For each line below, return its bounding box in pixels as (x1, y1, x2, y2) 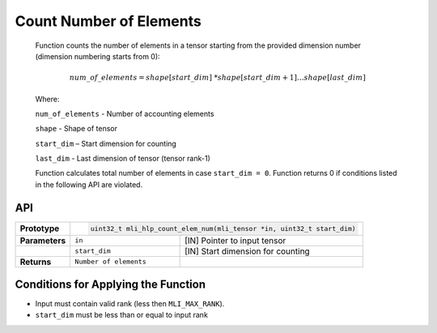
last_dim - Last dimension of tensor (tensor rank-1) (35, 154, 210, 164)
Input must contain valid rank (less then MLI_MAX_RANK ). (35, 299, 225, 309)
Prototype (19, 223, 60, 234)
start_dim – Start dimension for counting (35, 139, 177, 148)
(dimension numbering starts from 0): (35, 51, 161, 61)
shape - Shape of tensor (35, 124, 117, 134)
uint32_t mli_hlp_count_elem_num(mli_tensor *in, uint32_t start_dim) (90, 224, 356, 233)
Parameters (19, 235, 66, 246)
